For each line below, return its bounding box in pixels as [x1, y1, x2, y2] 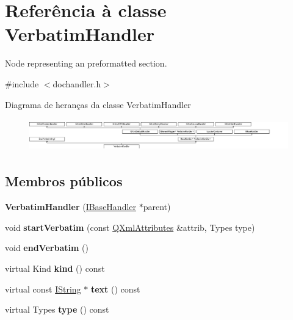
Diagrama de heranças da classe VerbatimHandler [5, 98, 191, 111]
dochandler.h [52, 77, 101, 90]
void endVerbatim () [5, 241, 89, 254]
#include [5, 77, 39, 90]
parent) [143, 200, 171, 213]
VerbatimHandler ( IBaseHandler [5, 200, 137, 213]
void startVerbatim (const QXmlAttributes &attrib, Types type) [5, 220, 255, 233]
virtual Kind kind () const [5, 261, 105, 274]
